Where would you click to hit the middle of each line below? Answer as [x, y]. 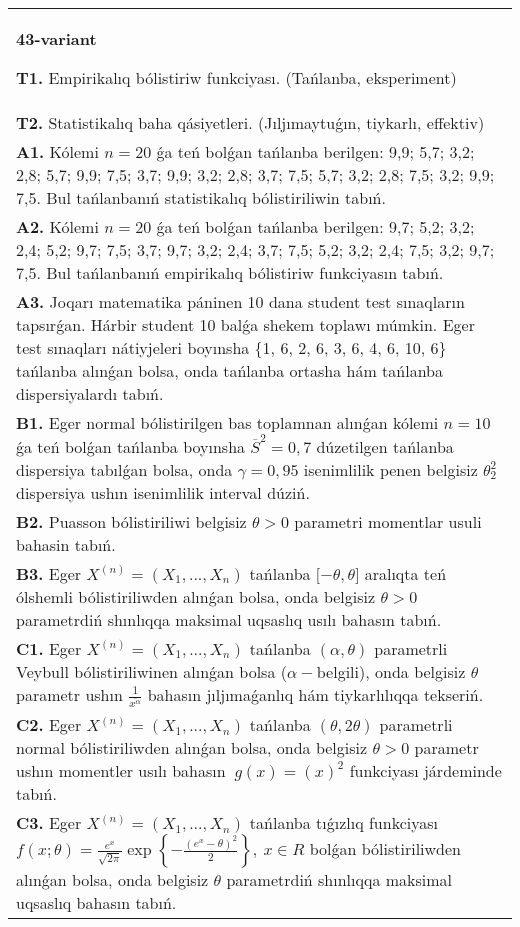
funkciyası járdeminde [425, 771]
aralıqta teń [405, 573]
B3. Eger [49, 573]
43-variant [56, 38]
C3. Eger [49, 823]
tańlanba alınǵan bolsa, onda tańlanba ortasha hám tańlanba [229, 370]
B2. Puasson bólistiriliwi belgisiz [131, 521]
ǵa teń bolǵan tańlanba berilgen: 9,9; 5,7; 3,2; [315, 151]
